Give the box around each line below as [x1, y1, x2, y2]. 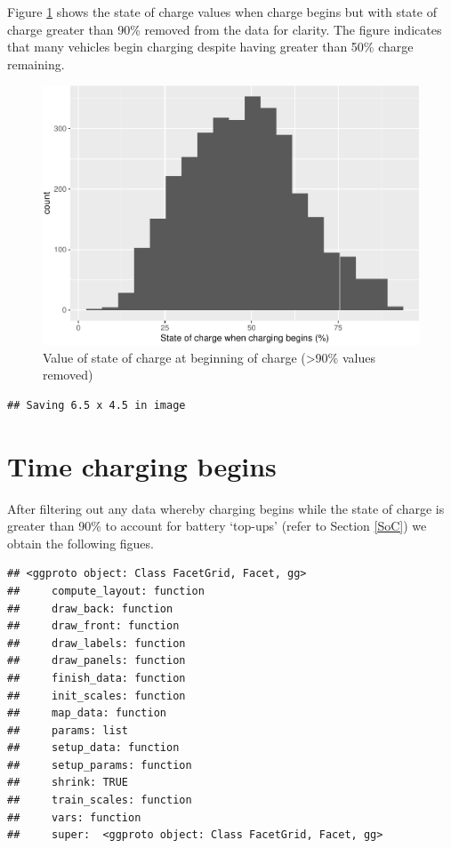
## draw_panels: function [7, 654, 186, 668]
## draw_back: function [7, 602, 173, 615]
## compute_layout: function [7, 584, 205, 597]
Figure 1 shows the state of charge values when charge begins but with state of [7, 3, 437, 20]
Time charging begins [7, 447, 277, 484]
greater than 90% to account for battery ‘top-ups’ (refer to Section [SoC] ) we [7, 516, 427, 535]
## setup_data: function [7, 741, 180, 755]
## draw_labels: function [7, 636, 186, 650]
